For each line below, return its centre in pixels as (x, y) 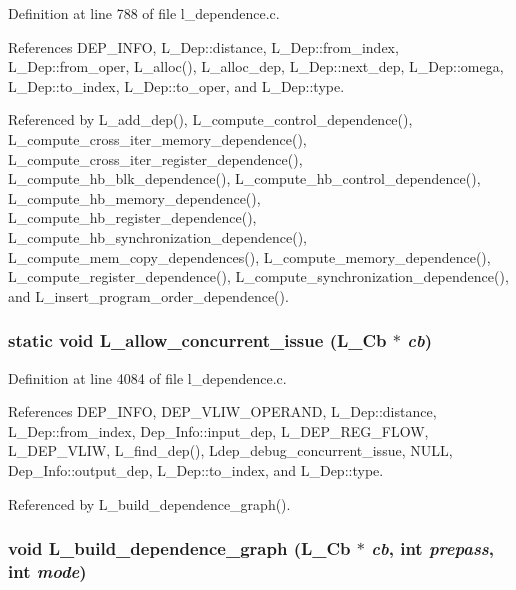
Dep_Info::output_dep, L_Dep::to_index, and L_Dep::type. (196, 469)
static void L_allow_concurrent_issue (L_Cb (197, 340)
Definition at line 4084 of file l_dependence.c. (147, 377)
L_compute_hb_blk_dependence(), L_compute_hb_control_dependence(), (244, 178)
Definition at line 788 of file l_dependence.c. (144, 13)
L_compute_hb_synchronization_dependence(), (158, 236)
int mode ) (47, 570)
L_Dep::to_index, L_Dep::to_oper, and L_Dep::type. (176, 85)
